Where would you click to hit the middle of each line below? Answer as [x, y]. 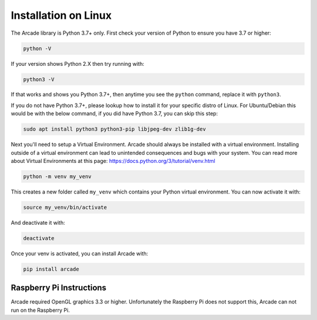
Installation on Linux [61, 15]
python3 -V [39, 79]
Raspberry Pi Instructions [59, 288]
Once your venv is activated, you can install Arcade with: [80, 254]
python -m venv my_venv [58, 176]
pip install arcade [51, 269]
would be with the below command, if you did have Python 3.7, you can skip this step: [114, 114]
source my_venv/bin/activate [65, 207]
